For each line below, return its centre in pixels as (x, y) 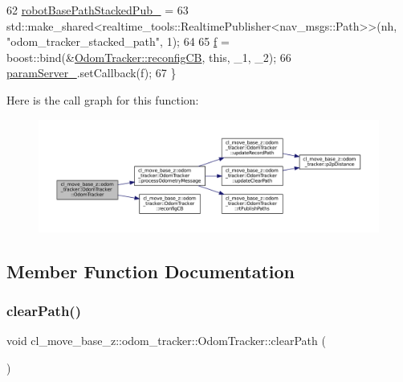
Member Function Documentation (151, 271)
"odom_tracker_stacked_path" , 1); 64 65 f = (118, 41)
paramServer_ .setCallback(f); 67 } (92, 73)
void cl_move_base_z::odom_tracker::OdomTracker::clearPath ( (166, 341)
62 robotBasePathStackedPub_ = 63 (98, 10)
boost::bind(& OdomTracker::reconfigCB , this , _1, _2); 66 (149, 57)
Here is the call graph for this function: (103, 99)
